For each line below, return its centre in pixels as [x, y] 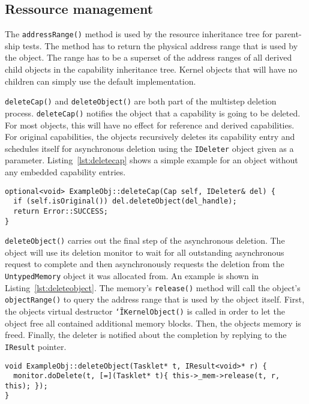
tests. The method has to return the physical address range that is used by [160, 45]
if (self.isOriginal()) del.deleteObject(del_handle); [125, 201]
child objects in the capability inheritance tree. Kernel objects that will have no [151, 69]
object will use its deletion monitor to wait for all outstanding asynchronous [145, 252]
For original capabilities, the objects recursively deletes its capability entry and [150, 137]
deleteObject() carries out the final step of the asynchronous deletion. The [145, 240]
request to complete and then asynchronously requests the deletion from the [145, 264]
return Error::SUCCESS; [61, 211]
